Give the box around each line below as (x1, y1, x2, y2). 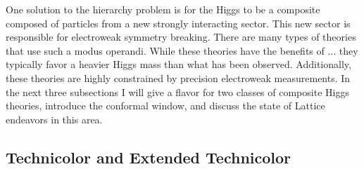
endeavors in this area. (6, 111, 103, 126)
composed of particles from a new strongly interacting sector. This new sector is (6, 15, 351, 30)
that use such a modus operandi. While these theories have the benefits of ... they (6, 43, 358, 58)
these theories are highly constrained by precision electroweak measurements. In (6, 70, 351, 85)
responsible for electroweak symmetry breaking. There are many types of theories (6, 29, 356, 44)
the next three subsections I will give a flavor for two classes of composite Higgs (6, 84, 349, 99)
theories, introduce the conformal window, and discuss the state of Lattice (6, 98, 325, 113)
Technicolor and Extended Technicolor (6, 146, 291, 168)
